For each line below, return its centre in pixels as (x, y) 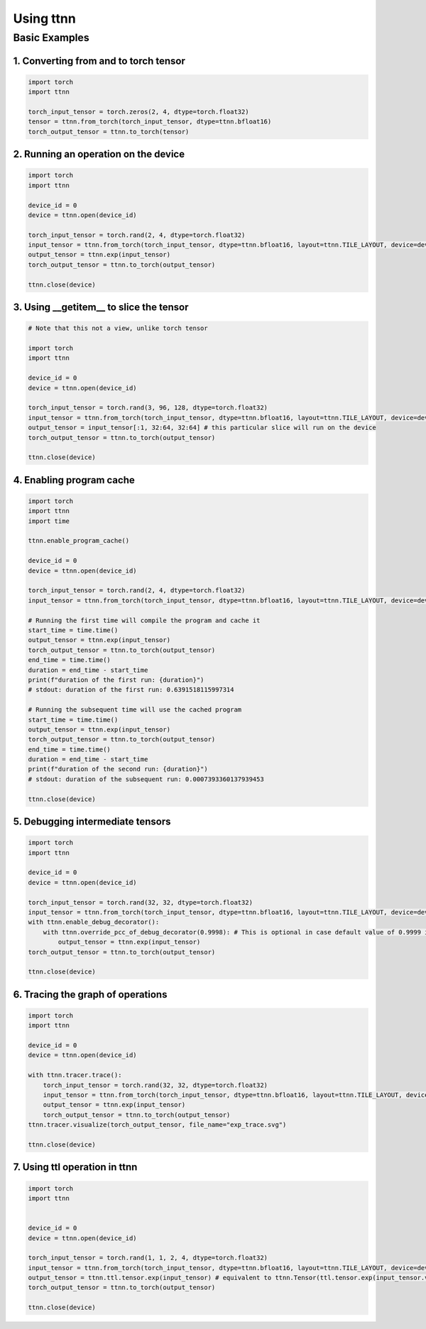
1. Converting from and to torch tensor (99, 61)
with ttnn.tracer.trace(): (75, 1075)
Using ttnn (44, 18)
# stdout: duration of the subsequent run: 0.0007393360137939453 (146, 779)
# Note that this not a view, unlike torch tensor (118, 329)
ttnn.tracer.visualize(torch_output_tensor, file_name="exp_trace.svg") (157, 1125)
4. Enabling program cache (74, 480)
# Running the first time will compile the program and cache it (144, 620)
